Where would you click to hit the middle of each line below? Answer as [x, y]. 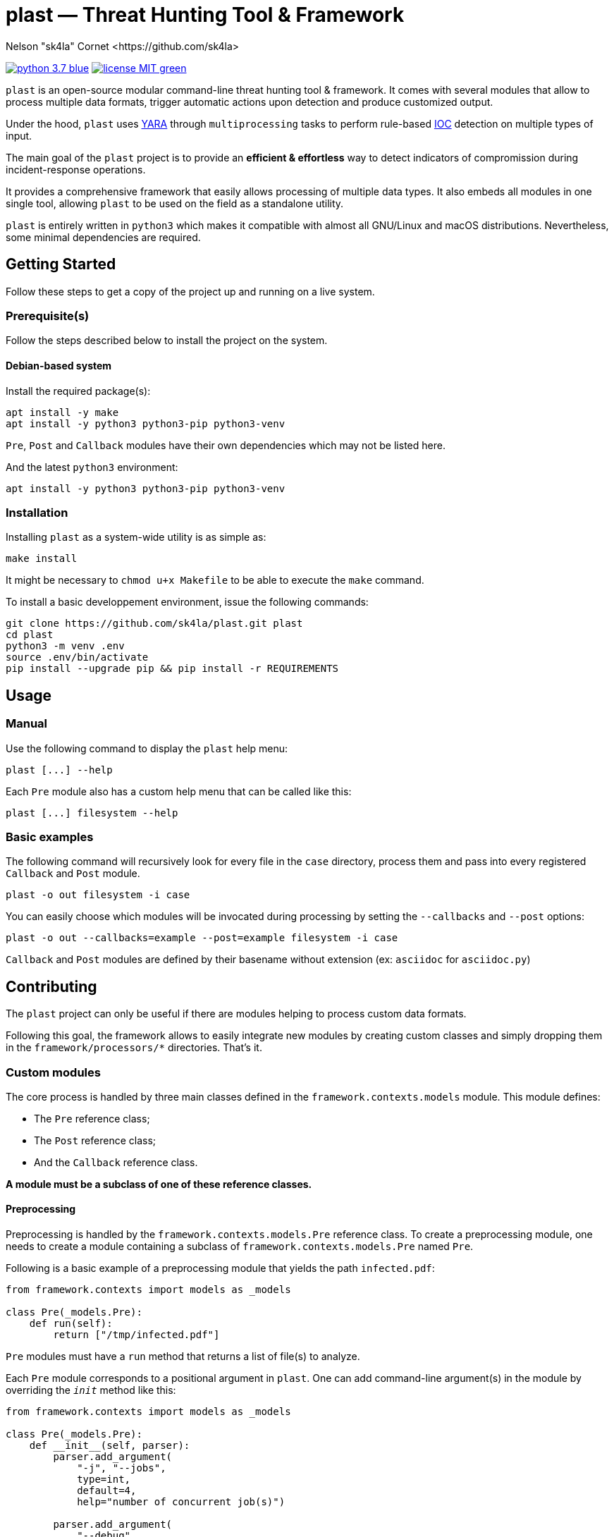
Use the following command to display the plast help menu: [147, 748]
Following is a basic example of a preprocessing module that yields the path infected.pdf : [220, 1268]
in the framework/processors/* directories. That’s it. [134, 1048]
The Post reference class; [95, 1140]
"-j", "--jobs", [122, 1468]
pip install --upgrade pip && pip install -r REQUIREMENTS [172, 669]
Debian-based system [59, 365]
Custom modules [53, 1072]
